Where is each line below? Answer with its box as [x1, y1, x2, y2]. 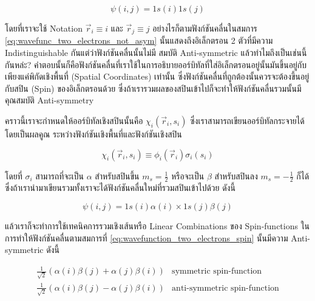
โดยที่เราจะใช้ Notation [5, 22, 83, 34]
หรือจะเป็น [171, 169, 205, 182]
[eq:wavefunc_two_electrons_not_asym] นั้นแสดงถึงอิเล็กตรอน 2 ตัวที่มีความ [5, 34, 273, 47]
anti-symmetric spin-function [172, 283, 279, 292]
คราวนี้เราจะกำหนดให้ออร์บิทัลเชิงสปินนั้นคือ [5, 114, 143, 127]
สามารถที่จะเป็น [35, 169, 84, 182]
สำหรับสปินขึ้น [95, 169, 140, 182]
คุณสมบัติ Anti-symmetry [5, 94, 94, 106]
